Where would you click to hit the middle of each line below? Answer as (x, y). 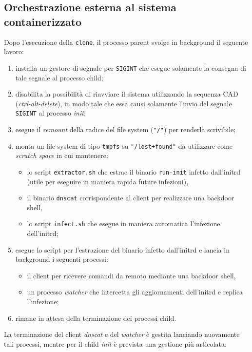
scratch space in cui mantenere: (62, 155)
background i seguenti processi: (62, 259)
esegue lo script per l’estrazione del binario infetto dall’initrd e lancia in (122, 249)
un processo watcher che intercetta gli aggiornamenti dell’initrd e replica (135, 292)
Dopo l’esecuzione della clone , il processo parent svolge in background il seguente (126, 42)
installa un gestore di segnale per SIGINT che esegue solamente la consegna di (131, 68)
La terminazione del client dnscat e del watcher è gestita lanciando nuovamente (122, 334)
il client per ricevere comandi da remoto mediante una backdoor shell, (131, 275)
